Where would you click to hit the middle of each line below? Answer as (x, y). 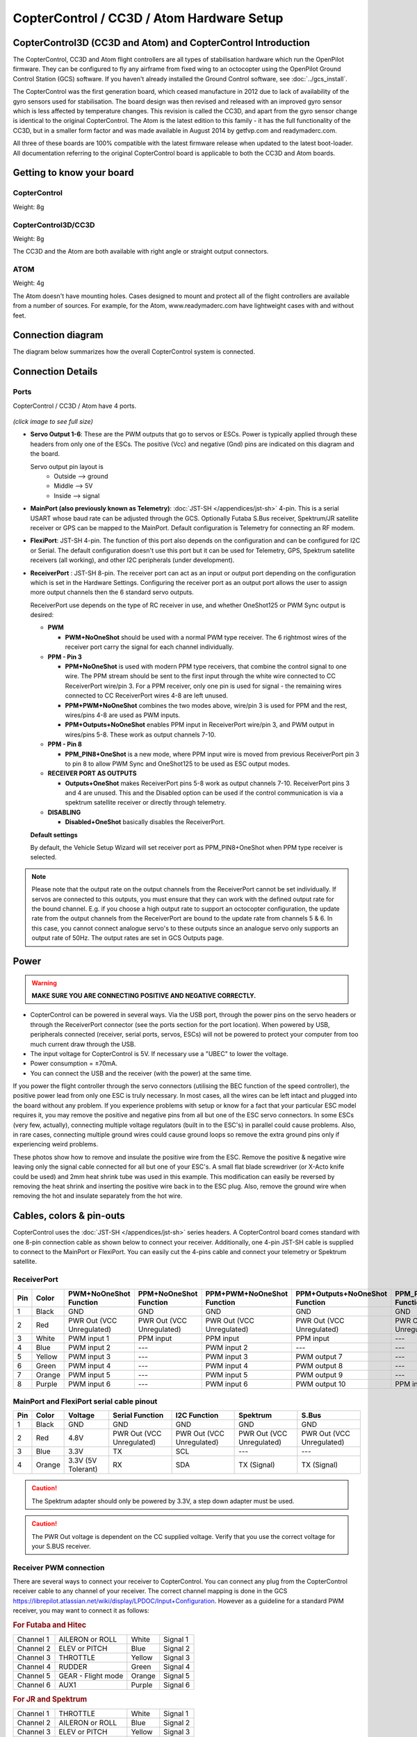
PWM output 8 (319, 1365)
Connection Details (55, 372)
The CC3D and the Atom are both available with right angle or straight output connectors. (141, 252)
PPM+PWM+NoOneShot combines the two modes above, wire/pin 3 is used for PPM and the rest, (206, 705)
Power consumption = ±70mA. (74, 1064)
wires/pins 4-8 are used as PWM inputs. (123, 715)
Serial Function (138, 1415)
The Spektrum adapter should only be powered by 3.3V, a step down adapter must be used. (163, 1501)
